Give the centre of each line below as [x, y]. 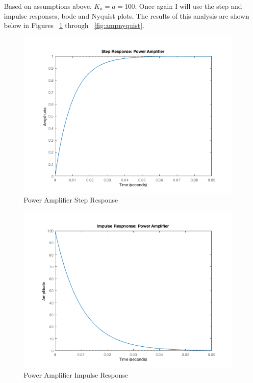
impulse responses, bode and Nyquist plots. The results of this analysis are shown [126, 15]
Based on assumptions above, [48, 6]
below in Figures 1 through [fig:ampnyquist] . [74, 25]
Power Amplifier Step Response [71, 200]
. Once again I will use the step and [189, 6]
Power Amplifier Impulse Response [76, 374]
